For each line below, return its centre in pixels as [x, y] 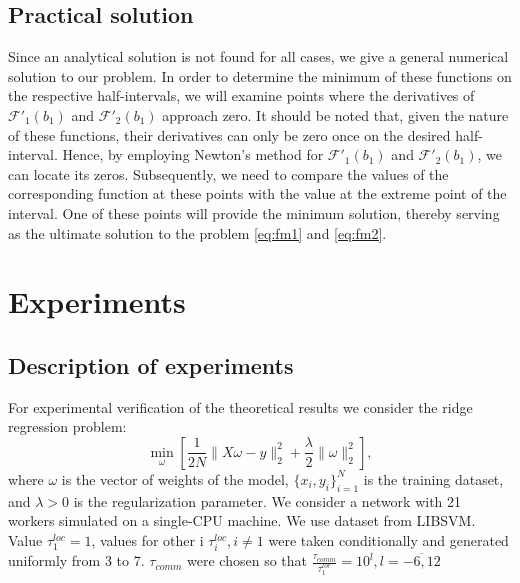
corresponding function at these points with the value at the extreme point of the [257, 193]
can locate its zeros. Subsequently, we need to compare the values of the [228, 173]
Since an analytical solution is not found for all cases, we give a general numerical [258, 56]
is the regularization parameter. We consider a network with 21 [267, 500]
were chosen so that [247, 560]
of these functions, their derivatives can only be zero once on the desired [229, 134]
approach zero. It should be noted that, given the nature [335, 114]
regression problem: [67, 426]
